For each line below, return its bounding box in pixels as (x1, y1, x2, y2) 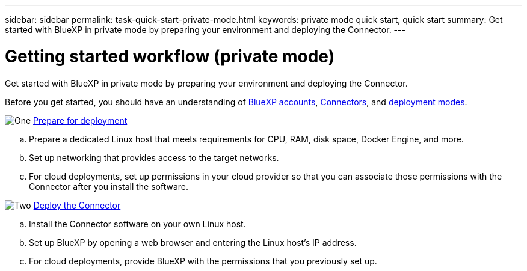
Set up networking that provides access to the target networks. (29, 152, 279, 163)
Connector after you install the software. (29, 181, 189, 192)
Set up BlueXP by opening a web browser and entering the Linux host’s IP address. (29, 237, 357, 248)
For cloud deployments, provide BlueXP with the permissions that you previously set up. (29, 255, 377, 266)
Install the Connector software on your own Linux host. (29, 218, 246, 229)
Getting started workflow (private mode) (5, 46, 335, 67)
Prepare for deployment (33, 115, 128, 126)
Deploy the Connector (33, 199, 121, 210)
